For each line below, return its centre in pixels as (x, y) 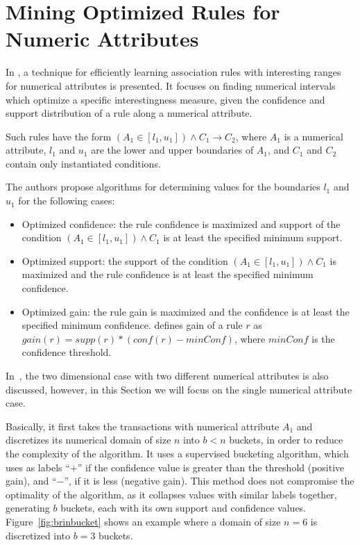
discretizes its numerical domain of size (88, 440)
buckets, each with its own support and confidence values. (183, 508)
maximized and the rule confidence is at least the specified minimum (168, 274)
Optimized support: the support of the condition (125, 260)
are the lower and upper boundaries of (172, 150)
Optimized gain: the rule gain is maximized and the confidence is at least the (186, 311)
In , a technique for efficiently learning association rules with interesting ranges (173, 72)
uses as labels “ (38, 467)
